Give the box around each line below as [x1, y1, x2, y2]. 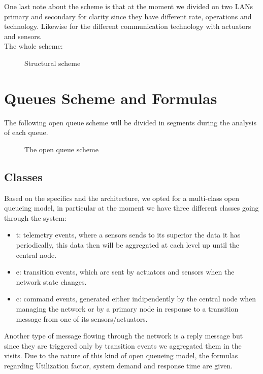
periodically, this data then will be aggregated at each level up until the [16, 240, 240, 250]
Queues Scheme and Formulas [4, 87, 217, 108]
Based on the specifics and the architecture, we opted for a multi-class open [4, 192, 240, 203]
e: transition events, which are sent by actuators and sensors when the [16, 266, 235, 277]
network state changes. [16, 276, 87, 287]
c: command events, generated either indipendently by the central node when [16, 293, 256, 304]
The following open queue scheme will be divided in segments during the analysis [4, 117, 257, 127]
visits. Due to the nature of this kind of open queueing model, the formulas [4, 350, 238, 361]
